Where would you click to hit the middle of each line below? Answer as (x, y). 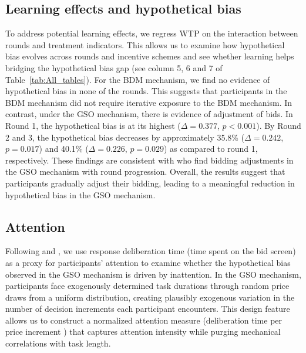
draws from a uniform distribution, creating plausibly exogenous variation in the (150, 297)
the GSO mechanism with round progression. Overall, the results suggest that (145, 171)
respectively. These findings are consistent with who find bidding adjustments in (149, 160)
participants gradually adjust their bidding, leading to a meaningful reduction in (150, 183)
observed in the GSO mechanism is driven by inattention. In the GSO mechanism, (153, 274)
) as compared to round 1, (211, 149)
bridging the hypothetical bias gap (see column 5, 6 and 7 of (114, 67)
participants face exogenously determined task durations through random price (147, 286)
